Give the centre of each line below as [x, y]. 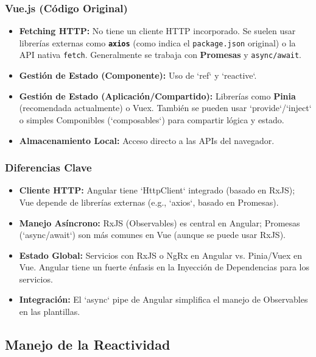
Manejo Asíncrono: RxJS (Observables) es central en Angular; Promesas [160, 222]
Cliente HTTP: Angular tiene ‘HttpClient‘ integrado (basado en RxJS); [157, 190]
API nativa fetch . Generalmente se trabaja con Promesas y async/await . [160, 55]
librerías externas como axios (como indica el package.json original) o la [157, 42]
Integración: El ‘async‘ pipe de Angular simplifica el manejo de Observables [163, 299]
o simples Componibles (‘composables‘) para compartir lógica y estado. [152, 119]
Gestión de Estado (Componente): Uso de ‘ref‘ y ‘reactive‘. [138, 75]
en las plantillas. [50, 312]
